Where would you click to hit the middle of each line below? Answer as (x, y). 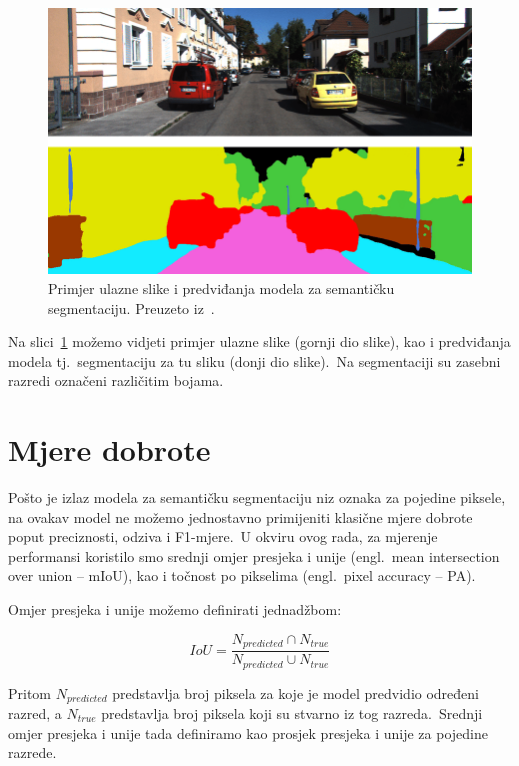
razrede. (32, 752)
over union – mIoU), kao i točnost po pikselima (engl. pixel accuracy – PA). (242, 575)
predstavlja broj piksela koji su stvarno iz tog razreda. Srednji (292, 713)
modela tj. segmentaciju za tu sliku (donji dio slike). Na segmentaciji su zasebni (254, 360)
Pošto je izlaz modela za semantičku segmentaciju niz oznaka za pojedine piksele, (257, 497)
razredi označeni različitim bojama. (116, 380)
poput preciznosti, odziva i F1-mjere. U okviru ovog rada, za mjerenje (223, 536)
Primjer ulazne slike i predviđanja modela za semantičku (221, 287)
